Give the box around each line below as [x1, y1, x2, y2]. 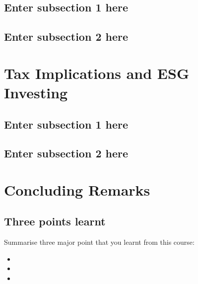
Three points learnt [4, 213, 106, 229]
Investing [4, 82, 68, 102]
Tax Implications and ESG [4, 63, 190, 83]
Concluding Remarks [4, 179, 150, 200]
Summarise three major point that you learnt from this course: [4, 237, 195, 247]
